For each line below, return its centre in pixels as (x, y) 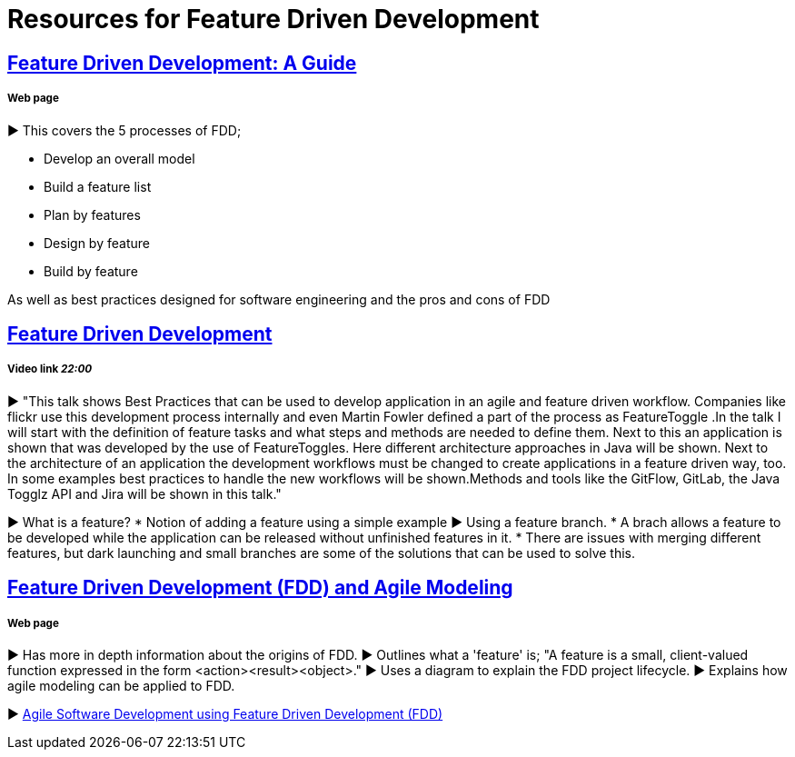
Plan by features (92, 214)
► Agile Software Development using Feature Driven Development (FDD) (225, 713)
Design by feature (97, 243)
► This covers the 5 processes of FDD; (124, 130)
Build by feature (91, 271)
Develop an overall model (119, 158)
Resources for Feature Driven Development (273, 19)
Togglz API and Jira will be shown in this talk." (144, 493)
